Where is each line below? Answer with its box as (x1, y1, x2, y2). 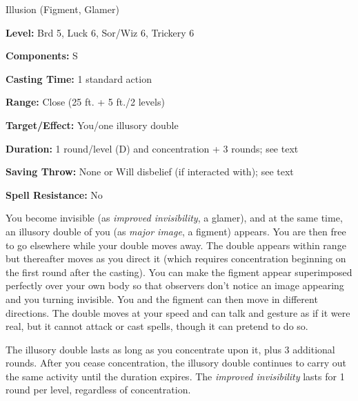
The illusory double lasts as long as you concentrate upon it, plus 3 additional (6, 342, 335, 356)
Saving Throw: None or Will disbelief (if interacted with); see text (6, 164, 294, 179)
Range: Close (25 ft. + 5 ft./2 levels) (6, 95, 165, 109)
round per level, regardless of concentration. (6, 382, 191, 397)
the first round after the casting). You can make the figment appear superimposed (6, 264, 352, 279)
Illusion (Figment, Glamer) (6, 2, 119, 16)
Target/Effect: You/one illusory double (6, 117, 179, 132)
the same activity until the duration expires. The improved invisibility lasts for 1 (6, 369, 345, 383)
